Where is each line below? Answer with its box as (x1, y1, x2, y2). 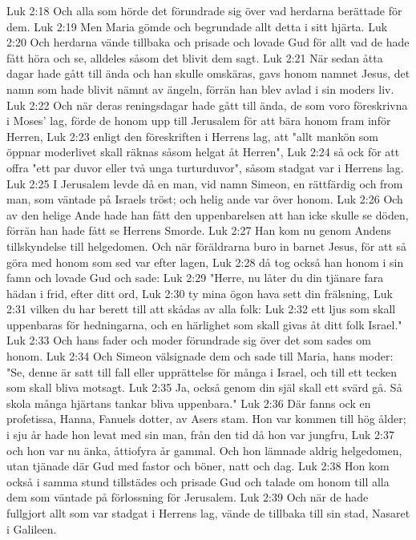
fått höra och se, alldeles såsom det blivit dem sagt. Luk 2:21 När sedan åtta (6, 49, 383, 66)
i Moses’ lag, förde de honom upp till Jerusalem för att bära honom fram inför (6, 112, 391, 129)
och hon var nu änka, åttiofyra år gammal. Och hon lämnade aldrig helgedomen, (6, 441, 402, 458)
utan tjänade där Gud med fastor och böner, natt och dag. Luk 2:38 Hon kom (6, 457, 390, 474)
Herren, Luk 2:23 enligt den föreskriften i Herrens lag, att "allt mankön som (6, 127, 379, 144)
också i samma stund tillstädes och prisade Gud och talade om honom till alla (6, 473, 390, 490)
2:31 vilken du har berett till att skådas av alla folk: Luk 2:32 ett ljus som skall (6, 300, 396, 317)
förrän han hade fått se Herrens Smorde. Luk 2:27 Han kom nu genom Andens (6, 222, 392, 239)
